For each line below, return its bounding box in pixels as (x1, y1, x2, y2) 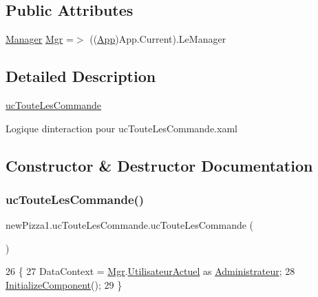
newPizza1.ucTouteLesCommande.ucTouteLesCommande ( (6, 218, 254, 232)
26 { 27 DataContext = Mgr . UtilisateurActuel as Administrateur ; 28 (6, 264, 295, 278)
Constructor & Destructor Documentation (6, 154, 313, 176)
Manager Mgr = (6, 32, 74, 46)
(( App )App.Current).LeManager (89, 32, 226, 46)
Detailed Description (6, 65, 156, 87)
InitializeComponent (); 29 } (6, 277, 123, 291)
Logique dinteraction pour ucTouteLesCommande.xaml (6, 121, 237, 135)
